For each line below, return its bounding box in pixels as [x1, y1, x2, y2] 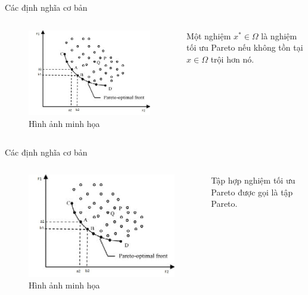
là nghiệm [261, 29, 297, 42]
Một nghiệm [186, 29, 231, 42]
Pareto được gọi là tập [211, 185, 293, 198]
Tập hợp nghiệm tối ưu [211, 174, 295, 187]
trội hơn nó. [210, 52, 254, 65]
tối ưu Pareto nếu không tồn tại [186, 41, 303, 54]
